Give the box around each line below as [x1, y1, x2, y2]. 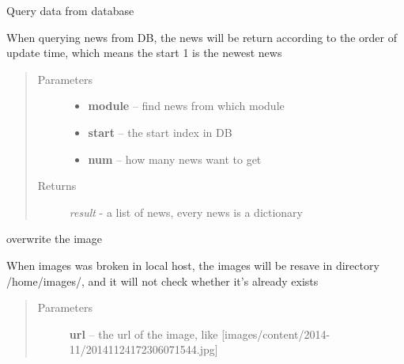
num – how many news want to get [88, 150, 262, 167]
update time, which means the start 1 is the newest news [6, 44, 282, 61]
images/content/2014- [225, 325, 330, 342]
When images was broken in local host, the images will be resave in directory [6, 256, 379, 273]
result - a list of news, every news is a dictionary [69, 203, 303, 220]
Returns [37, 177, 77, 194]
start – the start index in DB [88, 123, 232, 140]
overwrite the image [6, 230, 103, 247]
